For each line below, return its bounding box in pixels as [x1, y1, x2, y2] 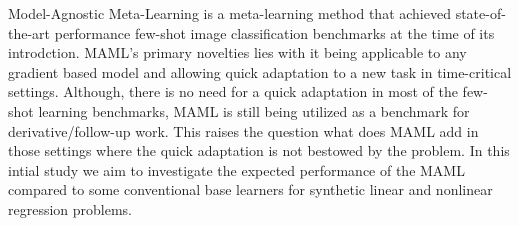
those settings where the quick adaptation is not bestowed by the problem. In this [8, 140, 510, 161]
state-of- [455, 3, 506, 23]
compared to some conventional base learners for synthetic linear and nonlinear [8, 179, 493, 200]
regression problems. [8, 198, 133, 219]
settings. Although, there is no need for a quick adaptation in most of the [8, 81, 458, 102]
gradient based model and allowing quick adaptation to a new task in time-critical [8, 61, 512, 82]
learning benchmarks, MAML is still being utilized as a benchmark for [38, 100, 470, 121]
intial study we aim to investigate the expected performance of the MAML [8, 159, 465, 180]
